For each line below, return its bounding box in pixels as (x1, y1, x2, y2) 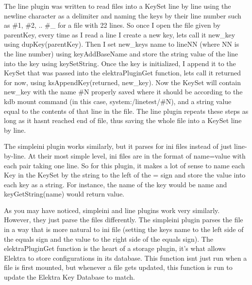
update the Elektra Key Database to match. (4, 272, 135, 282)
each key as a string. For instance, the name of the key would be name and (4, 179, 227, 189)
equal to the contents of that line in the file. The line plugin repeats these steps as (4, 106, 249, 116)
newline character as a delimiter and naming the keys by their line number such (4, 10, 241, 20)
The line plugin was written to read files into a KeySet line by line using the (4, 1, 231, 11)
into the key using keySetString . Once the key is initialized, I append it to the (4, 58, 236, 68)
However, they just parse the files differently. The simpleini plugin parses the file (4, 214, 243, 225)
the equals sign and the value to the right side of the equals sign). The (4, 233, 213, 244)
